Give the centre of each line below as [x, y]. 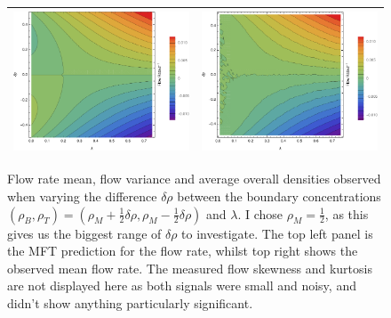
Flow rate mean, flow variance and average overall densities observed [194, 179]
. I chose [260, 213]
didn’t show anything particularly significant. [130, 302]
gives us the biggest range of [84, 233]
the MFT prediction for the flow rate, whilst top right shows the [183, 251]
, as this [347, 213]
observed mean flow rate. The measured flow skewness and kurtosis [190, 268]
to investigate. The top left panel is [277, 233]
